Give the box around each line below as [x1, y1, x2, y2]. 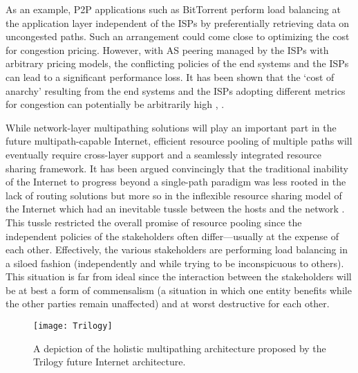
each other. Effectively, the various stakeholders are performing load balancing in [6, 242, 348, 257]
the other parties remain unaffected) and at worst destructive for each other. [6, 296, 330, 311]
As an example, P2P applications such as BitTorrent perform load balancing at [6, 2, 341, 16]
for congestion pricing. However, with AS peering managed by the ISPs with [6, 42, 329, 57]
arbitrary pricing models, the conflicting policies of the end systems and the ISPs [6, 56, 349, 71]
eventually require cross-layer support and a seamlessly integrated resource [6, 147, 321, 161]
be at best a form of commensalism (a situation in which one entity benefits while [6, 282, 352, 297]
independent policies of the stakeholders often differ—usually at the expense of [6, 228, 339, 243]
